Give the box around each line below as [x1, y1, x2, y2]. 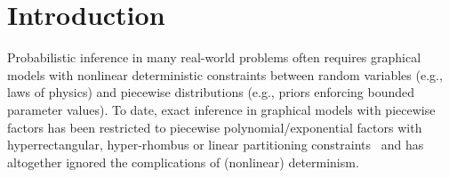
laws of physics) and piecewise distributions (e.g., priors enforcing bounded [7, 83, 415, 101]
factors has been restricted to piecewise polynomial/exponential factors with [7, 117, 422, 136]
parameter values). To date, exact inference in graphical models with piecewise [7, 100, 436, 118]
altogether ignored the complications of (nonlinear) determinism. [7, 152, 359, 171]
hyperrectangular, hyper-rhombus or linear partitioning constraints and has [7, 135, 424, 154]
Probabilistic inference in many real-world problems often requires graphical [7, 48, 421, 67]
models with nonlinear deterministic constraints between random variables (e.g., [7, 65, 443, 84]
